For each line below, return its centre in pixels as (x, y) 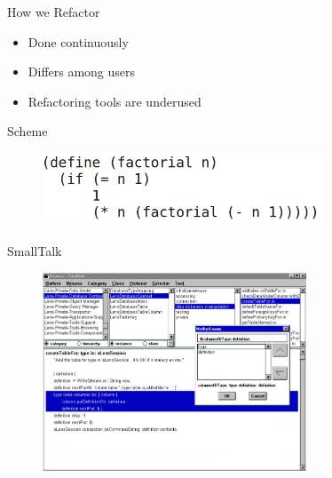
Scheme (28, 131)
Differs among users (82, 72)
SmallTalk (35, 251)
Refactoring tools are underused (115, 101)
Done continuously (78, 41)
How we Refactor (54, 12)
